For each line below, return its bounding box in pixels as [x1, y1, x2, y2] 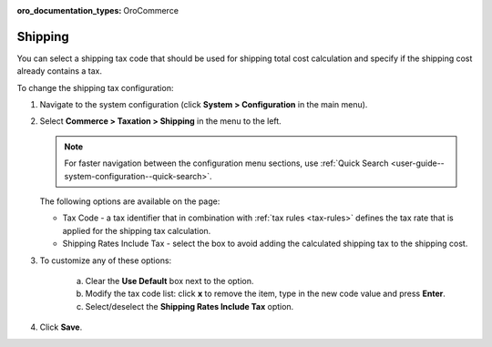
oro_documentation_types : [16, 5, 122, 15]
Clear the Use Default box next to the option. [85, 275, 254, 286]
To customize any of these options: [39, 255, 172, 266]
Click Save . [39, 321, 83, 332]
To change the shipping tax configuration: [16, 82, 174, 93]
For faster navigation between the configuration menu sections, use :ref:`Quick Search [64, 158, 389, 168]
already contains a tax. [16, 66, 103, 77]
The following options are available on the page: [39, 196, 220, 207]
